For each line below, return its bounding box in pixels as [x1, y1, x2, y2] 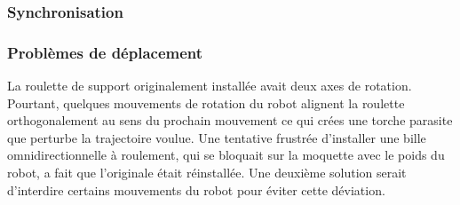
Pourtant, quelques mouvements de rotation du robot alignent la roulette [7, 93, 405, 112]
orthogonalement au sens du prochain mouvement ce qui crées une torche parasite [7, 111, 453, 130]
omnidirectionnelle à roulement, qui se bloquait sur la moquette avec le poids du [7, 146, 445, 164]
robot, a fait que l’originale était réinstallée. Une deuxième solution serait [7, 163, 407, 182]
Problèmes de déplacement [7, 41, 203, 63]
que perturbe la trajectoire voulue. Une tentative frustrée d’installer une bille [7, 128, 426, 146]
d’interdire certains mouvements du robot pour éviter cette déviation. [7, 180, 385, 199]
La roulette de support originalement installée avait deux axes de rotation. [7, 76, 412, 95]
